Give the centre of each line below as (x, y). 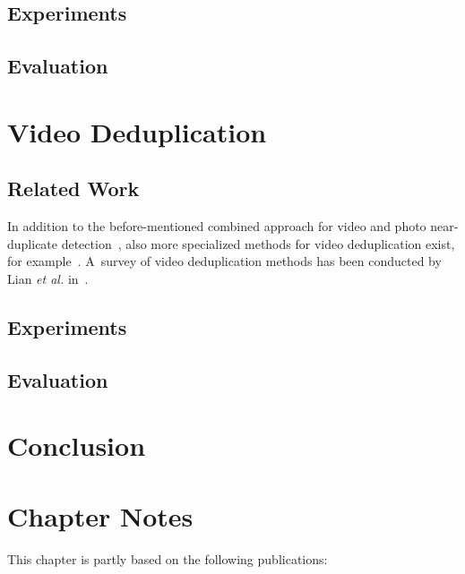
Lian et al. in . (48, 278)
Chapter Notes (100, 515)
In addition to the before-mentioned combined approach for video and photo (217, 226)
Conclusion (77, 445)
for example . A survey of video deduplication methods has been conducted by (224, 261)
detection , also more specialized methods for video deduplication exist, (258, 243)
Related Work (73, 188)
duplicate (33, 243)
